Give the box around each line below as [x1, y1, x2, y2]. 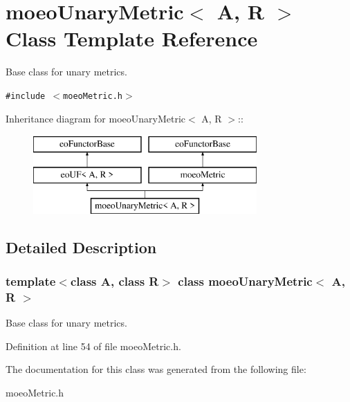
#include [6, 91, 46, 101]
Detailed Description [6, 236, 157, 257]
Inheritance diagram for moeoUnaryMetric [6, 111, 185, 125]
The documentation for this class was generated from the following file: [6, 362, 306, 376]
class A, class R [70, 272, 159, 289]
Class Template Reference [6, 24, 258, 53]
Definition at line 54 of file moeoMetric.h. [6, 338, 181, 353]
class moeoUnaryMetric [178, 272, 313, 289]
